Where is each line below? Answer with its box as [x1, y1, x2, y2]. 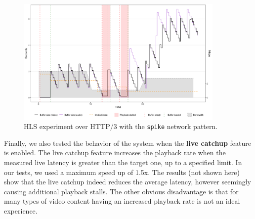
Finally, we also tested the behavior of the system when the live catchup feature [4, 137, 251, 148]
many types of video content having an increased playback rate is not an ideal [4, 196, 240, 206]
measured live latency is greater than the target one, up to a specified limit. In [4, 157, 242, 168]
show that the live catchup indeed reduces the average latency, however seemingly [4, 176, 252, 187]
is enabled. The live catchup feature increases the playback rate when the [4, 147, 226, 158]
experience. [4, 206, 38, 216]
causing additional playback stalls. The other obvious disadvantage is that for [4, 186, 239, 196]
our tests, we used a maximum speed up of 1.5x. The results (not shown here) [4, 167, 240, 177]
